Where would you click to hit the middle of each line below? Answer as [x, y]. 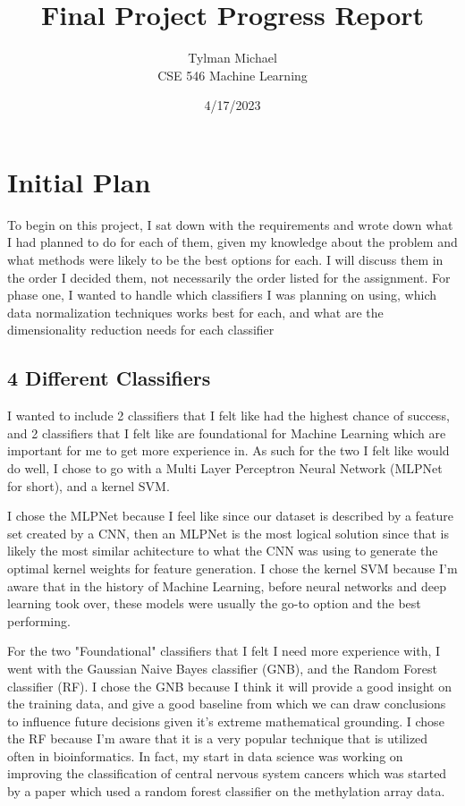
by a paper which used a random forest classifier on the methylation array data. [226, 791]
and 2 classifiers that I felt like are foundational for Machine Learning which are [227, 433]
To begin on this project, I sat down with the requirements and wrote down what [230, 224]
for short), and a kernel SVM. [89, 485]
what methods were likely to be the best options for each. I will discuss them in [225, 260]
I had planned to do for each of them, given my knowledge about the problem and [232, 242]
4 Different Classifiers [109, 378]
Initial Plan [79, 181]
